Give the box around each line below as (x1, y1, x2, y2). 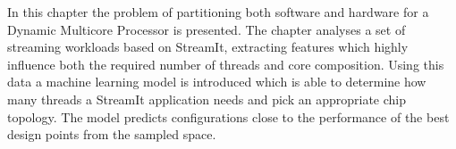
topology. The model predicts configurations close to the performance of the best (7, 107, 450, 126)
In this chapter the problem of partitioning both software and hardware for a (7, 3, 429, 21)
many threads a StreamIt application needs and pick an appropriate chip (7, 89, 407, 108)
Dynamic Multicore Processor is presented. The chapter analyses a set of (7, 20, 406, 38)
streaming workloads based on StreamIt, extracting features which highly (7, 37, 409, 56)
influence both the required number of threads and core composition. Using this (7, 54, 444, 73)
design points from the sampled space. (7, 125, 216, 144)
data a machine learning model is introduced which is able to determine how (7, 72, 426, 91)
